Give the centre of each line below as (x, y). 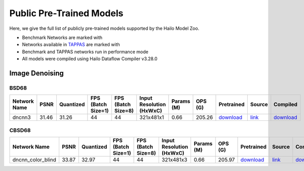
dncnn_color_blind (34, 160)
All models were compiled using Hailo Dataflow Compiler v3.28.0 (90, 59)
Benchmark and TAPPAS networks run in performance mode (85, 52)
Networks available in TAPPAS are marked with (71, 45)
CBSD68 (20, 130)
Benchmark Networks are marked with (62, 37)
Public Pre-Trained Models (66, 13)
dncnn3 (22, 117)
